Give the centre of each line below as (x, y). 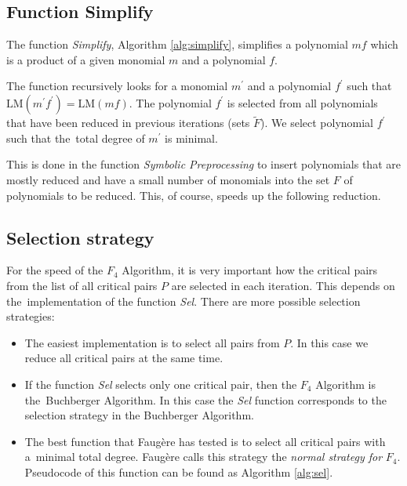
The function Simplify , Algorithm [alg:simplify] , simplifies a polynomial (177, 44)
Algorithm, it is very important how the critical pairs (250, 270)
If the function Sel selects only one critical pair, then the (161, 384)
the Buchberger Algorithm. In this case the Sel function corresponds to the (205, 399)
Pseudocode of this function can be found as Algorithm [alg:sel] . (179, 471)
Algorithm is (345, 384)
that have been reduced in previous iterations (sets (128, 123)
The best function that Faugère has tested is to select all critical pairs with (205, 441)
